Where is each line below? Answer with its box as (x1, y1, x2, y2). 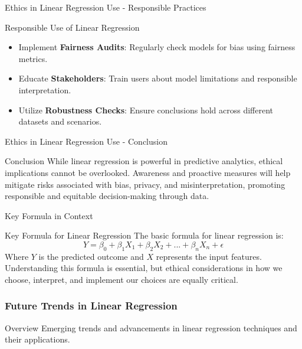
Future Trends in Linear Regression (5, 298, 178, 313)
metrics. (18, 52, 48, 64)
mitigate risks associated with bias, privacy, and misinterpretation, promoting (5, 178, 285, 190)
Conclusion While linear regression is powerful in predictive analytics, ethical (5, 155, 283, 167)
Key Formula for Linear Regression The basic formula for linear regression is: (5, 229, 284, 242)
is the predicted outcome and (38, 250, 144, 262)
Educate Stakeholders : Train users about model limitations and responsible (18, 72, 297, 84)
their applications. (5, 333, 70, 345)
